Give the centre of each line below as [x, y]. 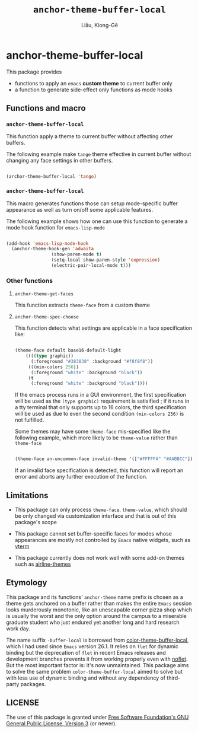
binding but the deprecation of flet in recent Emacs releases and [86, 652]
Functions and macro [46, 108]
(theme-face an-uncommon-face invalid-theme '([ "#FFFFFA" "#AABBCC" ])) [105, 459]
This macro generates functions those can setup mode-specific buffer [92, 203]
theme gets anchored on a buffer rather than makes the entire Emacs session [99, 603]
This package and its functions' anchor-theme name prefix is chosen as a [95, 597]
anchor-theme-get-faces [44, 294]
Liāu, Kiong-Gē [100, 25]
